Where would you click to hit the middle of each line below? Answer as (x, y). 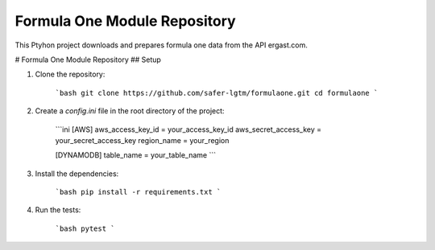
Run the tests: (58, 210)
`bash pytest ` (85, 228)
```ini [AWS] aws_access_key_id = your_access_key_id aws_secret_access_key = (188, 129)
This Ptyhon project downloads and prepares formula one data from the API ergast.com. (161, 45)
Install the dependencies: (77, 174)
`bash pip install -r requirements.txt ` (138, 192)
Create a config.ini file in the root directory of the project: (130, 111)
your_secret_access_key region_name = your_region (142, 140)
